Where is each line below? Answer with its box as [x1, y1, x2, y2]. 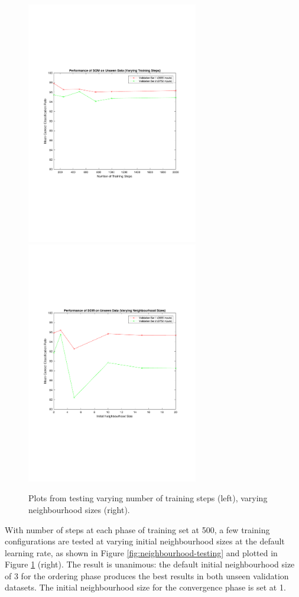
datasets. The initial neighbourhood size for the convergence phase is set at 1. [5, 581, 286, 593]
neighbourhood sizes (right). [28, 503, 130, 515]
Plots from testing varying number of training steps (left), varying [28, 492, 268, 504]
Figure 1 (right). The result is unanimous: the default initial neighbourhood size [5, 558, 295, 570]
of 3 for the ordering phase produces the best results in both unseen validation [5, 569, 289, 582]
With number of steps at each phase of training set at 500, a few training [5, 523, 270, 536]
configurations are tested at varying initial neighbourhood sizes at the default [5, 535, 285, 547]
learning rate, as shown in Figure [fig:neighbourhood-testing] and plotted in [5, 546, 278, 559]
